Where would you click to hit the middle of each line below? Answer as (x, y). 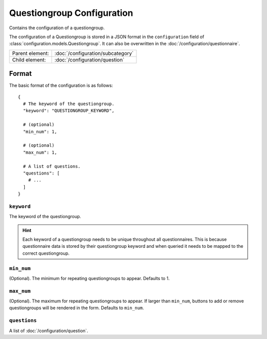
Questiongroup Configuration (71, 13)
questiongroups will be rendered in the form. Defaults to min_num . (77, 308)
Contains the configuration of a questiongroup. (57, 28)
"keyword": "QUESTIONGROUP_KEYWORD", (69, 111)
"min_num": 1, (40, 132)
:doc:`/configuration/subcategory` (94, 53)
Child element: (29, 59)
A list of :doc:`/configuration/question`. (49, 331)
